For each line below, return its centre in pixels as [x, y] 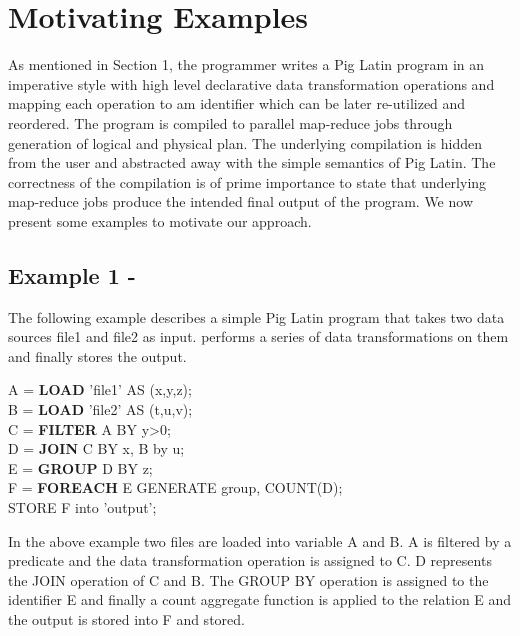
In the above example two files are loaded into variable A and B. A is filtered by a [260, 540]
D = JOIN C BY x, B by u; [96, 448]
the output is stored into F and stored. [126, 618]
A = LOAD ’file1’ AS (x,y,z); [100, 389]
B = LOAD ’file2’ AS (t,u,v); [100, 409]
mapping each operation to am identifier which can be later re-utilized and [237, 103]
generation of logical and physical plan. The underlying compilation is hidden [245, 142]
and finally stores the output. [97, 355]
